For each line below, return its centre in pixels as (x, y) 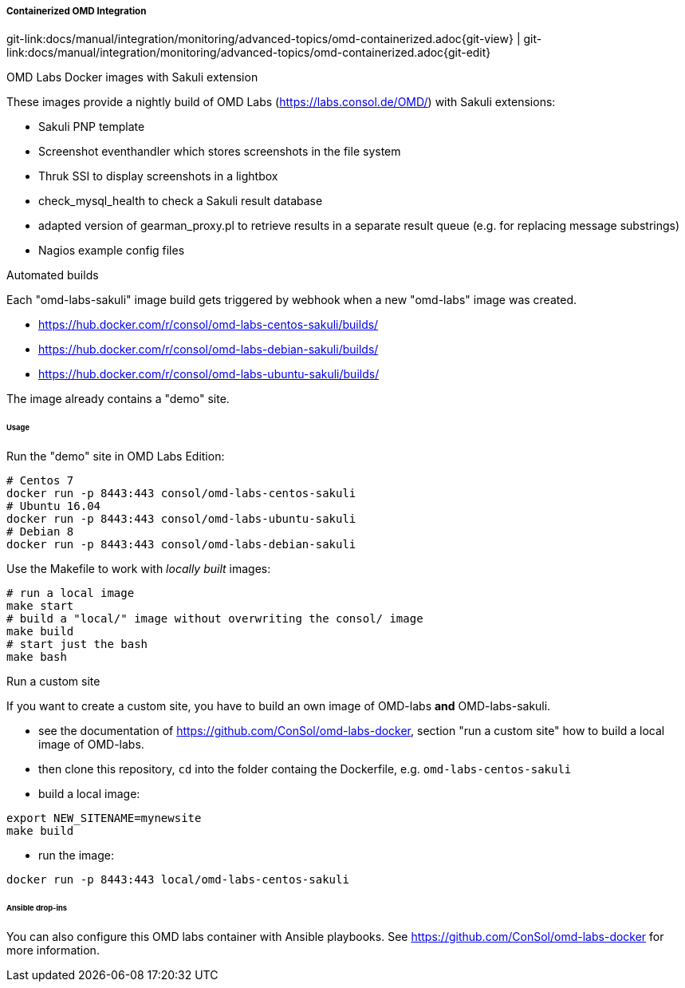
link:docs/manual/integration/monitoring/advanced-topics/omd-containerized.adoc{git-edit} (249, 53)
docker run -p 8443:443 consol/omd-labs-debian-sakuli (181, 545)
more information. (53, 950)
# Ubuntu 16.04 (54, 506)
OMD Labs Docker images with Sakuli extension (132, 77)
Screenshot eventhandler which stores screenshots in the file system (220, 152)
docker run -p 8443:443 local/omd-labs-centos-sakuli (178, 880)
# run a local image (71, 593)
